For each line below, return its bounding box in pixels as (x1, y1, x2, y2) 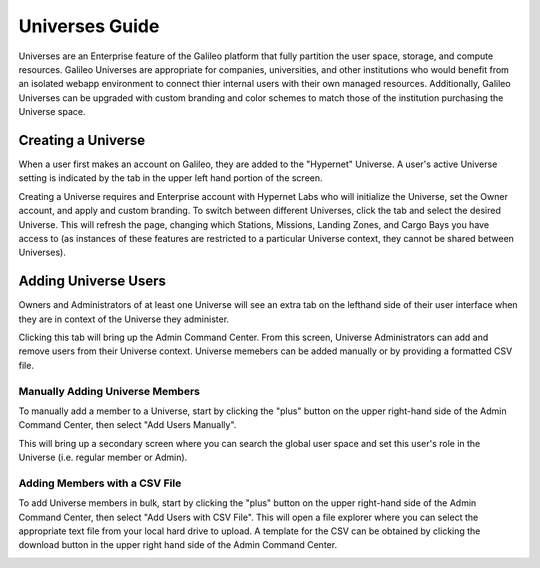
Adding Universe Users (18, 273, 167, 290)
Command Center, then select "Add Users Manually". (18, 419, 237, 431)
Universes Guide (18, 15, 160, 37)
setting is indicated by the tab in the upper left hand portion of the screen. (18, 172, 324, 184)
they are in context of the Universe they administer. (18, 313, 230, 325)
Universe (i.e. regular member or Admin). (18, 451, 188, 464)
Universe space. (18, 106, 86, 118)
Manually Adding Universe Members (18, 384, 200, 398)
